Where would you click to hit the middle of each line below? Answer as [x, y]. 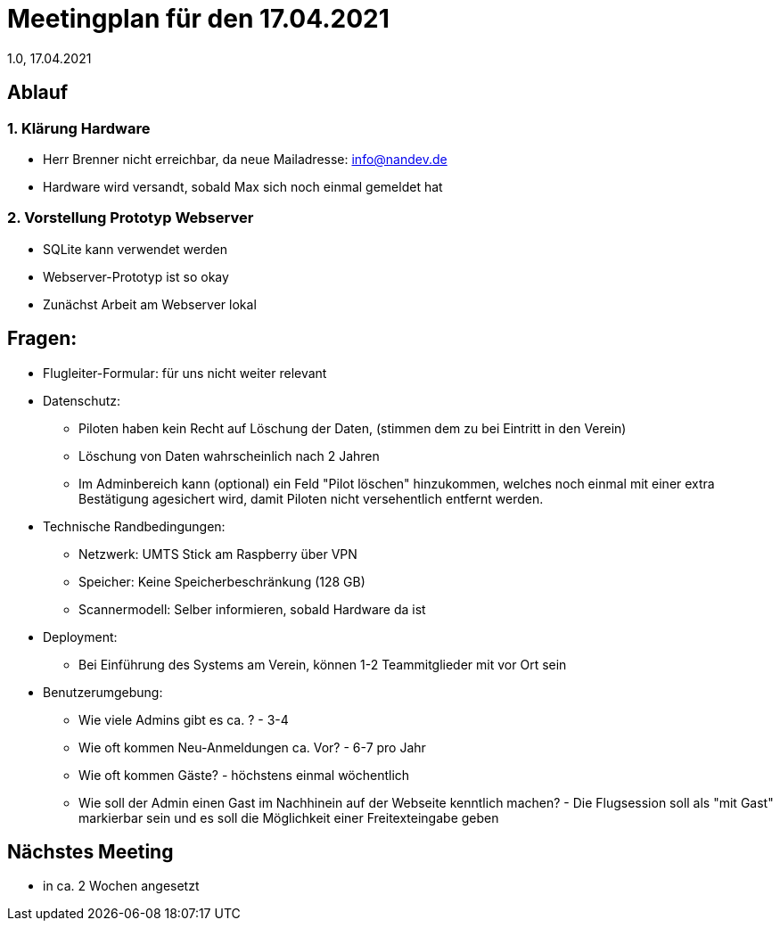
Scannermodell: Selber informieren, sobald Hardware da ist [252, 609]
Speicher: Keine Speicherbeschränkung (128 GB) [222, 581]
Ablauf [38, 93]
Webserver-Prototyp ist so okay [136, 276]
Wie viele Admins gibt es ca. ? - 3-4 [184, 719]
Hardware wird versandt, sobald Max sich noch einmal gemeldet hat [243, 186]
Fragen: [42, 339]
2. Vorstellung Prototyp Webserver [131, 218]
